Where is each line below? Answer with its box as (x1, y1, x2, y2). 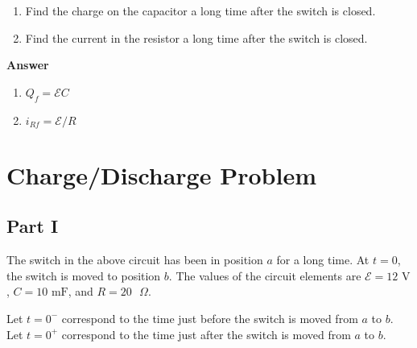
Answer (6, 56, 49, 73)
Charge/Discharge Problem (6, 158, 316, 191)
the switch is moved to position (6, 267, 161, 284)
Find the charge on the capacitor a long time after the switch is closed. (25, 2, 376, 19)
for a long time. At (276, 251, 370, 268)
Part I (6, 213, 59, 238)
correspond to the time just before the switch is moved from (61, 309, 358, 326)
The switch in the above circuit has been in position (6, 251, 263, 268)
